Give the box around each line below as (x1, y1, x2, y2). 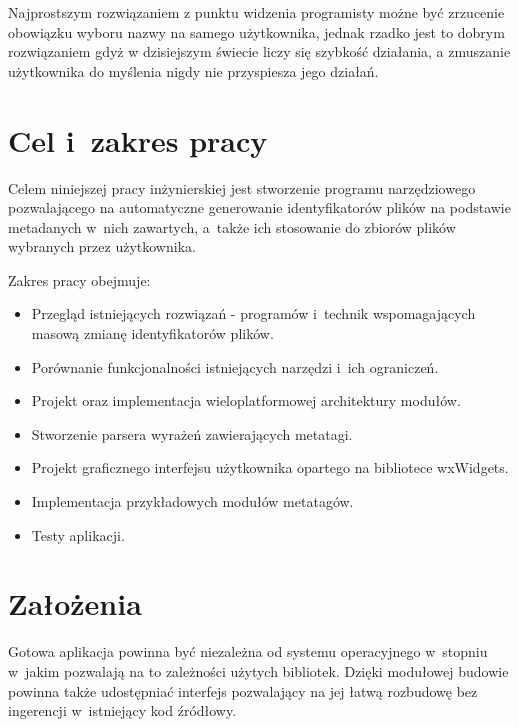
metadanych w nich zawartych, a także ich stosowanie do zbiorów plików (8, 216, 456, 237)
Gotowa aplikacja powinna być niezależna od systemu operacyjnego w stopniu (8, 641, 488, 662)
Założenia (8, 583, 142, 624)
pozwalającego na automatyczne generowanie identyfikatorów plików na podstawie (8, 197, 511, 218)
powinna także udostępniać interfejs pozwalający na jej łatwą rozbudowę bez (8, 680, 478, 701)
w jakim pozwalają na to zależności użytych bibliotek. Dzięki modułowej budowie (8, 660, 509, 681)
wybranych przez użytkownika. (8, 236, 196, 257)
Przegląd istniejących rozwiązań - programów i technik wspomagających (31, 303, 476, 324)
